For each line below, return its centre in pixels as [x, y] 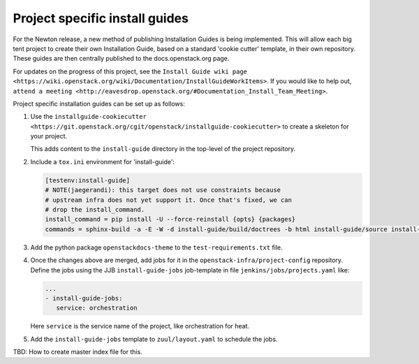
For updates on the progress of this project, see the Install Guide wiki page [130, 71]
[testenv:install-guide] [88, 180]
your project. [49, 136]
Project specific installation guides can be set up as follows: [99, 103]
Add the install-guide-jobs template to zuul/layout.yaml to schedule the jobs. [154, 339]
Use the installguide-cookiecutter [88, 117]
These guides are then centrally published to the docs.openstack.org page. [121, 59]
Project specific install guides [101, 18]
